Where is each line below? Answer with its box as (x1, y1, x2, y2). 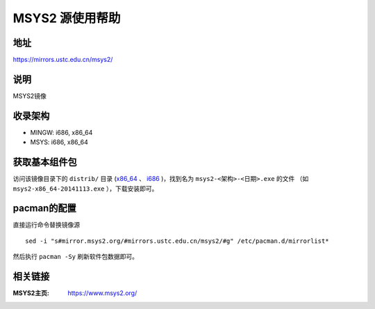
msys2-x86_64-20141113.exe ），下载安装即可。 (12, 184, 158, 193)
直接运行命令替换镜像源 (12, 221, 80, 229)
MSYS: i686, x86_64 (30, 138, 88, 146)
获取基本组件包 (12, 157, 77, 168)
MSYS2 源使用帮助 (12, 10, 121, 26)
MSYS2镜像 (12, 91, 47, 100)
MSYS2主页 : (12, 289, 50, 297)
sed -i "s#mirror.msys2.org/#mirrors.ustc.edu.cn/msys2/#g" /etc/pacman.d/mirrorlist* (25, 237, 329, 245)
